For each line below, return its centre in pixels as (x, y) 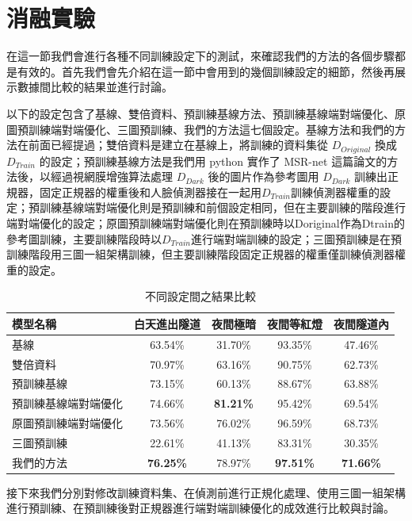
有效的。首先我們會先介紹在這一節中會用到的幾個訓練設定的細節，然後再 (206, 71)
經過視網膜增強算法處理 (111, 176)
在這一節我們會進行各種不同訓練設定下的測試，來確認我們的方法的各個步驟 (200, 56)
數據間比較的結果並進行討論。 (95, 87)
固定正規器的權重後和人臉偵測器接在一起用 (150, 192)
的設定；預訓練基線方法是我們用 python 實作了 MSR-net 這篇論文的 (213, 161)
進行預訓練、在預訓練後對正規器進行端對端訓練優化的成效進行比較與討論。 (200, 508)
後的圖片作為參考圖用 (263, 176)
